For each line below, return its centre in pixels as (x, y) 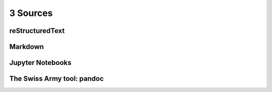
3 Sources (31, 13)
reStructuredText (37, 31)
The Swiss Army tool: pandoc (57, 79)
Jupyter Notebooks (40, 63)
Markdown (27, 47)
